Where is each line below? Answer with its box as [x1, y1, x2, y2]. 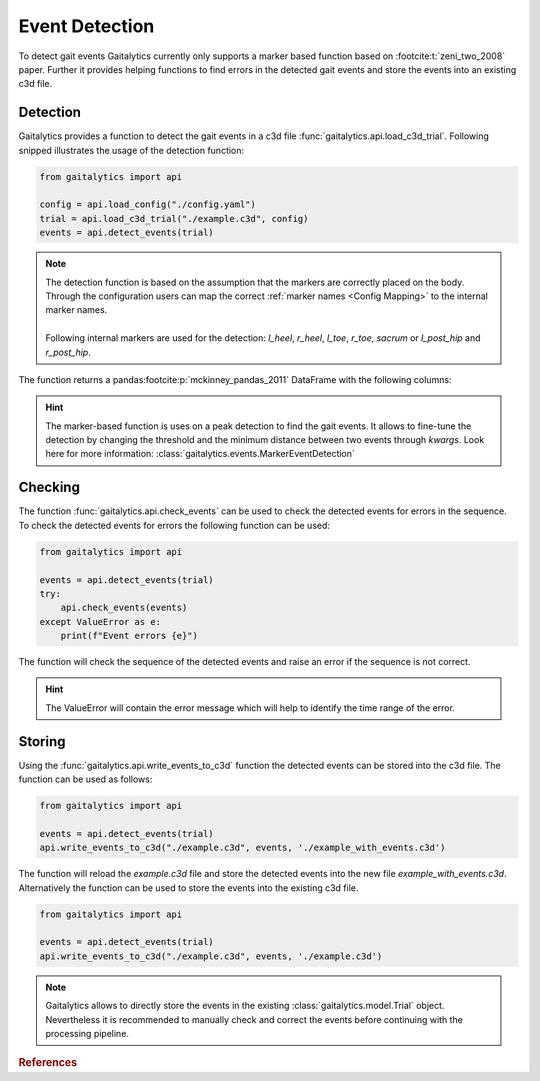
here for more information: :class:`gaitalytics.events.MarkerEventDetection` [45, 448, 355, 460]
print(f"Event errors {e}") [60, 630, 199, 642]
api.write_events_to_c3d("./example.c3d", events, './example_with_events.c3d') [39, 842, 446, 854]
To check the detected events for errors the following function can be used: [18, 519, 330, 531]
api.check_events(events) [60, 602, 188, 614]
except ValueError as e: [39, 616, 162, 627]
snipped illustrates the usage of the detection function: [18, 144, 245, 156]
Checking [18, 479, 80, 496]
